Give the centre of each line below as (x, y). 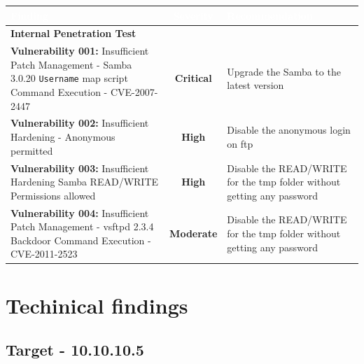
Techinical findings (97, 305)
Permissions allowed (53, 195)
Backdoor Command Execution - (81, 240)
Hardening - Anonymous (63, 137)
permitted (32, 150)
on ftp (240, 143)
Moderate (194, 233)
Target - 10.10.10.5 (75, 350)
